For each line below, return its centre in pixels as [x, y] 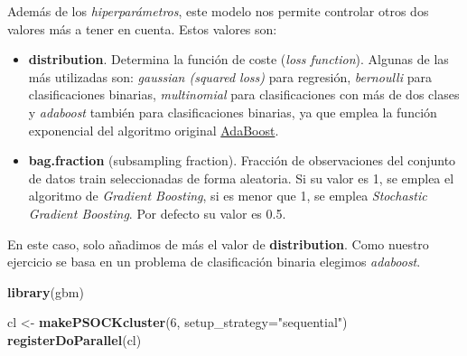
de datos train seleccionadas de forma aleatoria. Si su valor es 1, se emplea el [241, 178]
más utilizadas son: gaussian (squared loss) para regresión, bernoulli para [230, 76]
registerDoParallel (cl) [75, 339]
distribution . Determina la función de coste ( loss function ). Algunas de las [238, 59]
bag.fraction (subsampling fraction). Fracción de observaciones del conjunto [242, 160]
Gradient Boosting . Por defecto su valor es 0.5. [157, 213]
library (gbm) [46, 291]
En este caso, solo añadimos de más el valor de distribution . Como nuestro [218, 244]
